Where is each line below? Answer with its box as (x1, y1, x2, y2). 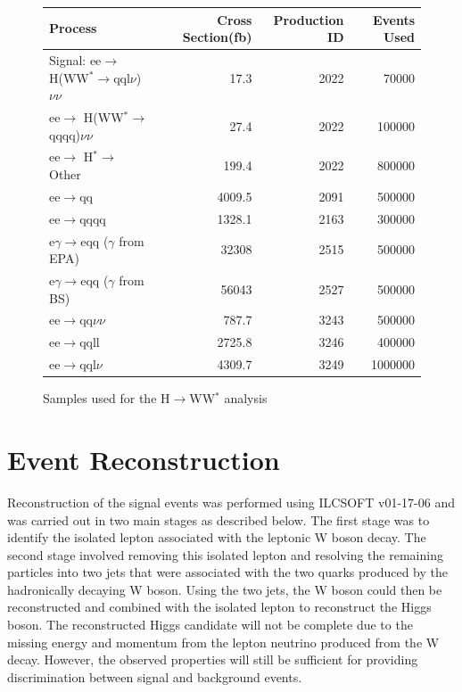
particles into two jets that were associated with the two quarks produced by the (7, 563, 449, 581)
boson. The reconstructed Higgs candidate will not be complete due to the (7, 615, 413, 634)
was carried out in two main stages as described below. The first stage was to (7, 510, 430, 529)
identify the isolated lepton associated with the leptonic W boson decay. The (7, 528, 426, 547)
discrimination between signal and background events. (7, 667, 302, 686)
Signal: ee (49, 50, 102, 69)
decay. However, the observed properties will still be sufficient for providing (7, 650, 418, 669)
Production (273, 10, 344, 29)
